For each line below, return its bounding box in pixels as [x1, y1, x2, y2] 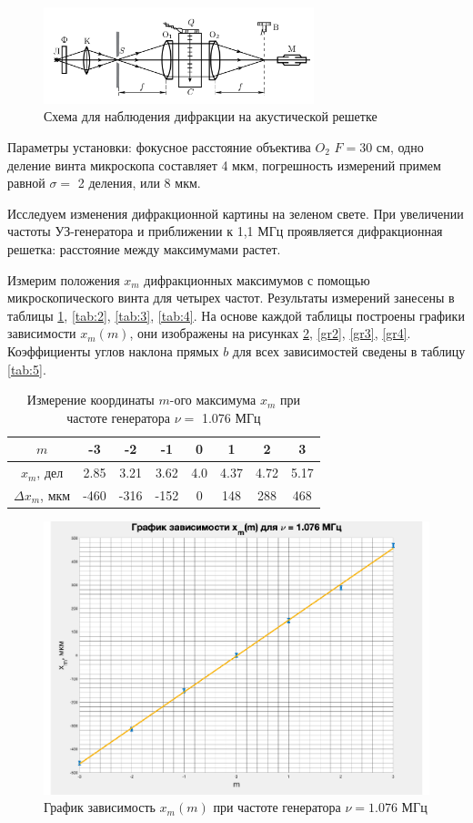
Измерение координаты [26, 390, 155, 409]
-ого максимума [169, 390, 257, 409]
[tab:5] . [7, 359, 46, 378]
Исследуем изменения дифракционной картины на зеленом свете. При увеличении [7, 203, 464, 222]
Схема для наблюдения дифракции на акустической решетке [44, 107, 377, 126]
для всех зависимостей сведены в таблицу [232, 341, 466, 360]
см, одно [376, 137, 424, 156]
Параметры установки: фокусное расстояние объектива [7, 137, 311, 156]
